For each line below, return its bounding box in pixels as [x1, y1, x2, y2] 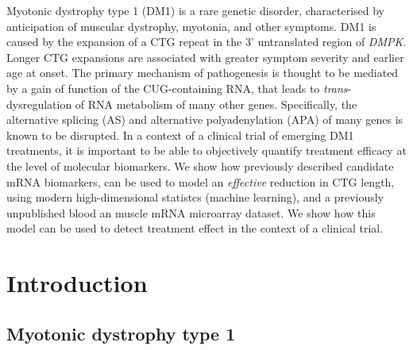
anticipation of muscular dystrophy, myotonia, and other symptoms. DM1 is [6, 17, 376, 34]
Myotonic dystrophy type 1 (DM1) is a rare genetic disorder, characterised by [6, 2, 384, 18]
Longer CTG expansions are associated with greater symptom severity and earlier [6, 48, 404, 65]
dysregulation [6, 95, 72, 112]
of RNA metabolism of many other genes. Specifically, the [75, 95, 357, 112]
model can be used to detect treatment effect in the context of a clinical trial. [6, 220, 384, 237]
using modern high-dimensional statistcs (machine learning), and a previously [6, 189, 384, 206]
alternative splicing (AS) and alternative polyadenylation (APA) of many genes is [6, 111, 403, 128]
